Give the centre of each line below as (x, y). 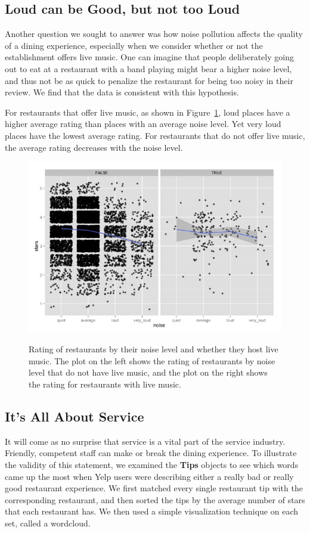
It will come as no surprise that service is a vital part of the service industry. (145, 441)
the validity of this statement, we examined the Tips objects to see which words (152, 465)
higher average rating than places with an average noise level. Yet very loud (143, 124)
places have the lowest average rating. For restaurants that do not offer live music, (155, 135)
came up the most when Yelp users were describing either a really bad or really (149, 476)
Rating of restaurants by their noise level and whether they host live (154, 349)
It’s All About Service (75, 416)
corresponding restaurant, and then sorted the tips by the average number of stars (155, 499)
